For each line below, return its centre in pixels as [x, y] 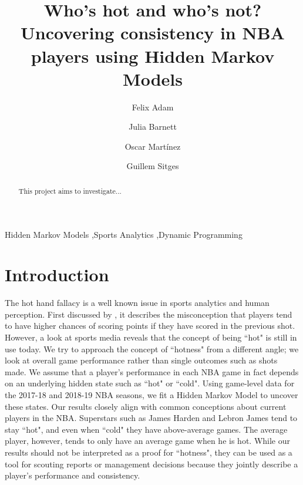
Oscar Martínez [153, 146]
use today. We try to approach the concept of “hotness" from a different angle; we [152, 348]
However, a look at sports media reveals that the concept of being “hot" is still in [151, 337]
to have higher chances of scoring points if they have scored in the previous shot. [150, 326]
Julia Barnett [153, 127]
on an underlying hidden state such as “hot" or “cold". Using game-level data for [150, 383]
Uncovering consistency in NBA [153, 33]
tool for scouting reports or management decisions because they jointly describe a [151, 464]
